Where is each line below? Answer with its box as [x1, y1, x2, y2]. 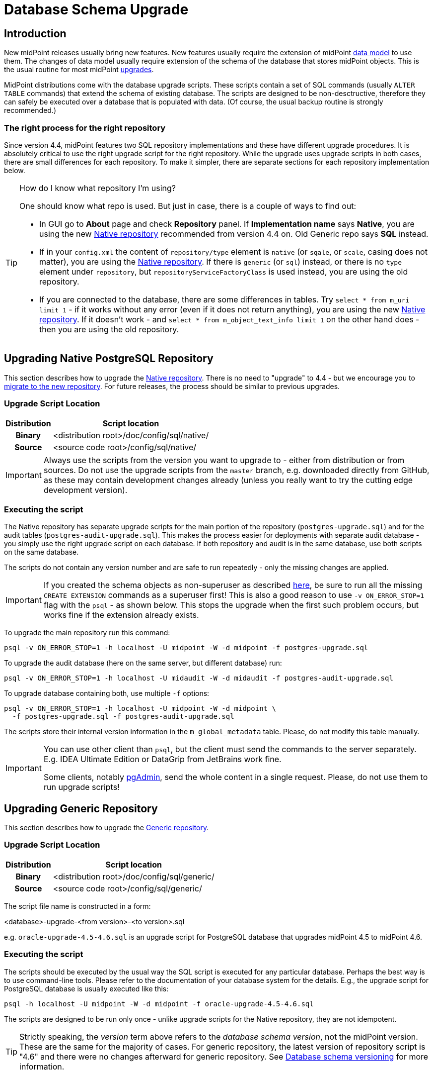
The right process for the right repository [4, 122, 166, 133]
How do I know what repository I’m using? [19, 183, 176, 193]
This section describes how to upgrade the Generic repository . [4, 823, 209, 832]
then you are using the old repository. [39, 324, 179, 334]
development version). [43, 485, 128, 495]
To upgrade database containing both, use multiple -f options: [4, 689, 210, 698]
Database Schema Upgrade [4, 1, 189, 18]
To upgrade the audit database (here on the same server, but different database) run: [4, 659, 282, 668]
